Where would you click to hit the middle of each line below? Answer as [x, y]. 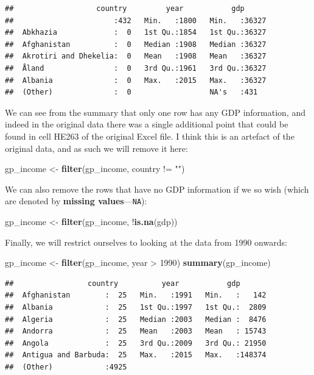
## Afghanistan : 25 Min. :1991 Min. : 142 [136, 295]
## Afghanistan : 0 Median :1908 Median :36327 [136, 44]
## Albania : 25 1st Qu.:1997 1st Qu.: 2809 [136, 307]
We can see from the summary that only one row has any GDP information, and [155, 112]
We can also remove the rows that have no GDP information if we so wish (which [157, 189]
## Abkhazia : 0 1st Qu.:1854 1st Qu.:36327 [136, 33]
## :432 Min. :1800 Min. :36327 [136, 20]
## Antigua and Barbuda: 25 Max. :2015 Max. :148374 [136, 355]
